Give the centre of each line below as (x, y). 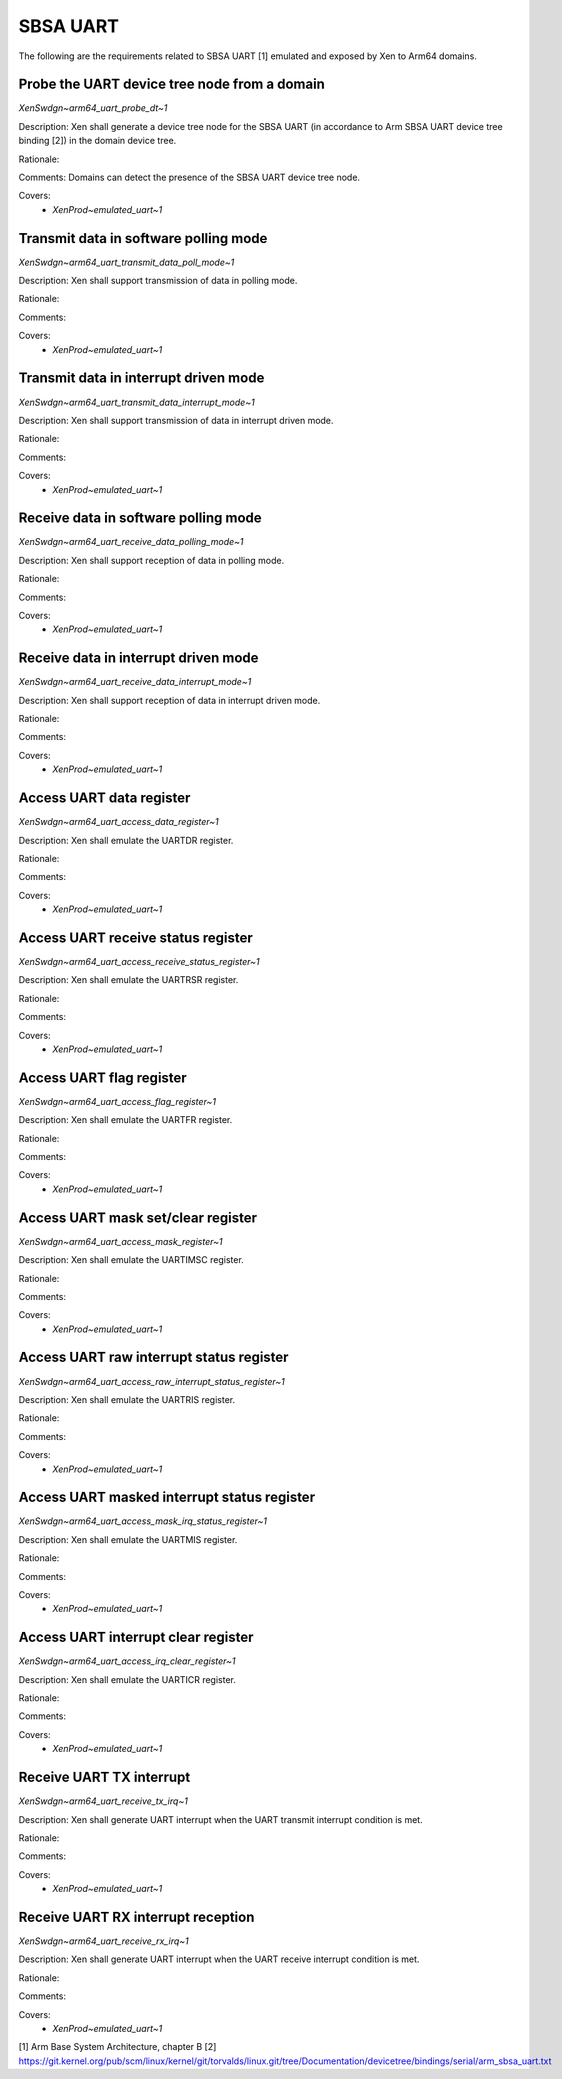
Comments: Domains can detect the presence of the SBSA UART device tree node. (189, 177)
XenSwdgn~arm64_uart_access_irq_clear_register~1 (127, 1661)
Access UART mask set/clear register (138, 1217)
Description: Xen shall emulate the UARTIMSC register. (131, 1260)
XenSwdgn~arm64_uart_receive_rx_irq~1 (103, 1941)
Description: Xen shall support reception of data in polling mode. (151, 560)
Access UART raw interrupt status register (153, 1357)
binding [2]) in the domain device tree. (97, 141)
